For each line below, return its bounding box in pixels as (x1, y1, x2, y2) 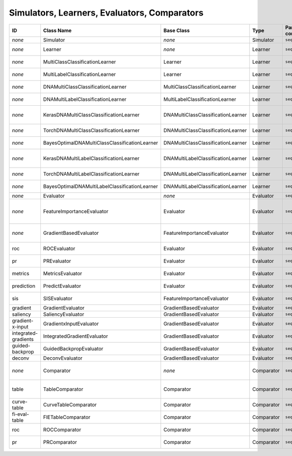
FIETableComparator (43, 414, 91, 420)
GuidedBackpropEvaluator (43, 345, 104, 352)
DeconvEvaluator (43, 355, 83, 361)
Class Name (43, 27, 72, 34)
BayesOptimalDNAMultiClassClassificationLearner (43, 139, 158, 146)
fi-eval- (12, 411, 29, 418)
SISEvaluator (43, 295, 73, 302)
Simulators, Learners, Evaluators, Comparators (9, 7, 204, 18)
